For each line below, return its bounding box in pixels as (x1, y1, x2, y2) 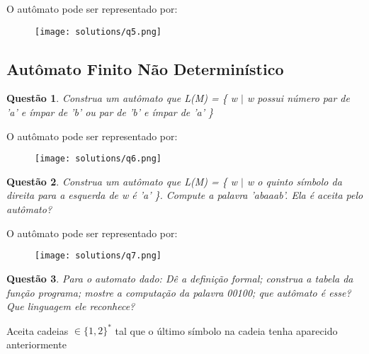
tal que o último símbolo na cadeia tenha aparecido (115, 323, 338, 338)
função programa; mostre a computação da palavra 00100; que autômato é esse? (6, 285, 351, 299)
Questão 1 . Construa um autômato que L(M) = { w (6, 91, 238, 105)
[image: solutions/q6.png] (35, 154, 161, 164)
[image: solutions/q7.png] (35, 251, 161, 261)
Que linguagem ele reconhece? (6, 299, 135, 314)
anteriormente (6, 336, 67, 351)
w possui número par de (246, 91, 350, 105)
